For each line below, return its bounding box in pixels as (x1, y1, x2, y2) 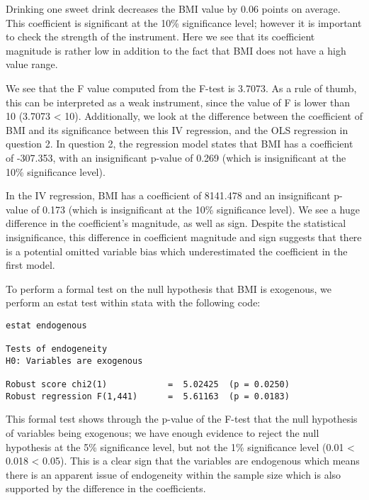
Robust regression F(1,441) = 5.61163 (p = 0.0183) (6, 391, 290, 401)
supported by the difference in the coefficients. (6, 481, 206, 496)
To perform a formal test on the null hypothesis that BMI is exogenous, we (6, 281, 331, 296)
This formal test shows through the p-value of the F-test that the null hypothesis (6, 411, 358, 426)
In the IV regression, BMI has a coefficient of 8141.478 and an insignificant (6, 188, 331, 203)
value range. (6, 57, 58, 72)
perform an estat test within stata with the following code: (6, 295, 261, 310)
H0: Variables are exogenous (6, 355, 143, 366)
